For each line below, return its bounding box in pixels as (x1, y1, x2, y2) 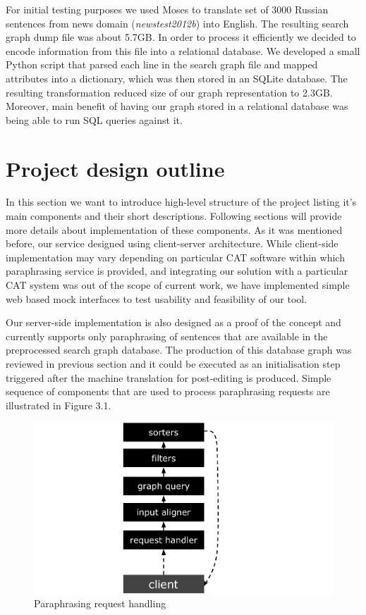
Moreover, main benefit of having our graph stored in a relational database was (6, 99, 348, 113)
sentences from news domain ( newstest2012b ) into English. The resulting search (6, 15, 349, 30)
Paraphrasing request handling (34, 596, 166, 611)
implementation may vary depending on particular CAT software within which (6, 249, 345, 264)
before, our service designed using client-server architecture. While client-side (6, 236, 338, 251)
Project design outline (6, 154, 225, 182)
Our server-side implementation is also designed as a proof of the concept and (6, 315, 341, 330)
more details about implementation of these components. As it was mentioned (6, 222, 343, 237)
